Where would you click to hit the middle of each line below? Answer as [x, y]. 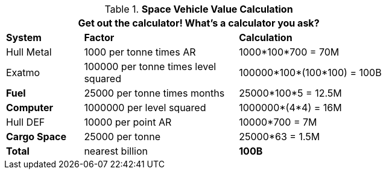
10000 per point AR [128, 122]
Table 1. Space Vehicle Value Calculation [199, 9]
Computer [30, 108]
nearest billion [116, 151]
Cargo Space [36, 137]
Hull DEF [26, 122]
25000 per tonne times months [154, 93]
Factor [99, 37]
